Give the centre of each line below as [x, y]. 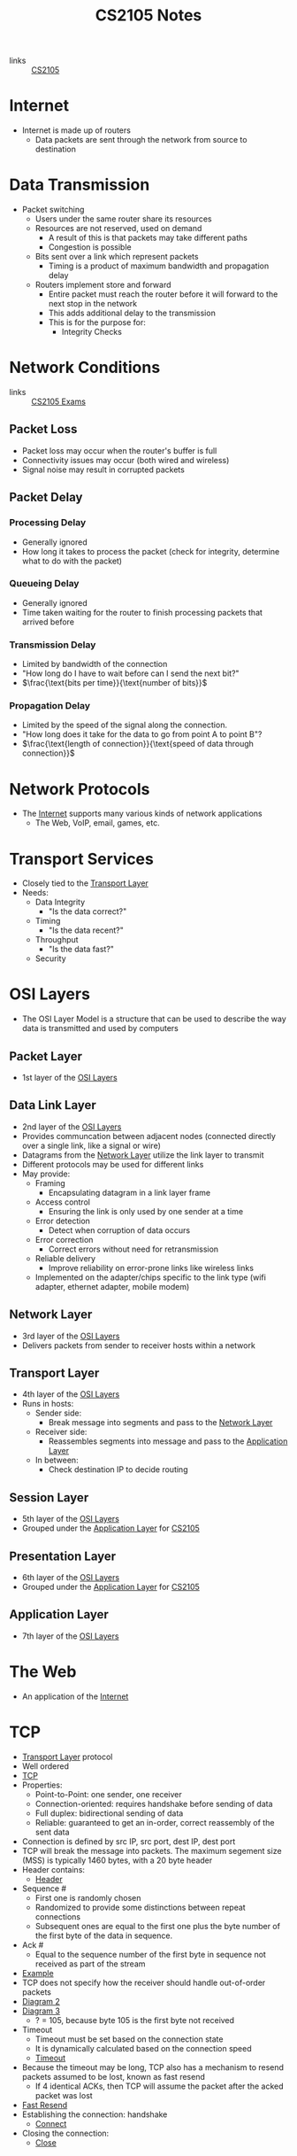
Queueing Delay [44, 584]
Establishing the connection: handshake [95, 2114]
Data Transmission [80, 185]
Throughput [57, 940]
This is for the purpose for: [97, 322]
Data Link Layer [53, 1105]
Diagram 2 [41, 2001]
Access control [63, 1202]
